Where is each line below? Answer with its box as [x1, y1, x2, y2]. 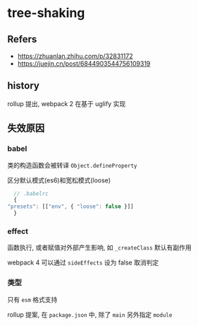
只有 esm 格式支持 [7, 295, 58, 303]
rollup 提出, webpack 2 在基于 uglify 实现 [7, 99, 126, 107]
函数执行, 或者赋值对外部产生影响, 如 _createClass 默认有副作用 [7, 243, 192, 252]
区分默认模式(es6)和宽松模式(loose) [7, 175, 111, 185]
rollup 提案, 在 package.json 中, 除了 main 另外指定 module [7, 310, 173, 319]
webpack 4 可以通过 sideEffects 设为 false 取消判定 [7, 258, 159, 267]
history [7, 80, 40, 92]
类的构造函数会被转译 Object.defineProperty [7, 161, 137, 169]
